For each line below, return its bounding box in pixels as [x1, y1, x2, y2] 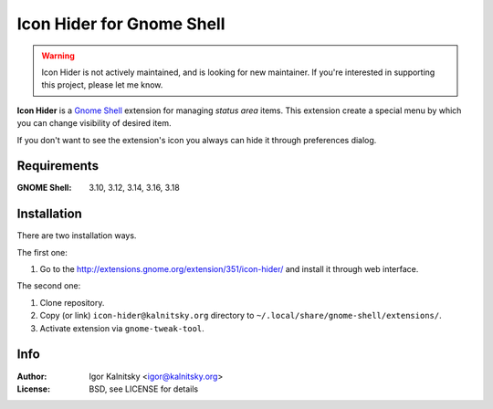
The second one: [16, 280, 81, 291]
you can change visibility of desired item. [16, 118, 172, 129]
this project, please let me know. [41, 79, 163, 90]
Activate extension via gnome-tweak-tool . [39, 322, 205, 333]
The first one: [16, 246, 68, 257]
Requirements [16, 158, 100, 173]
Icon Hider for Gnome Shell [16, 14, 226, 34]
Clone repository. [39, 297, 105, 308]
